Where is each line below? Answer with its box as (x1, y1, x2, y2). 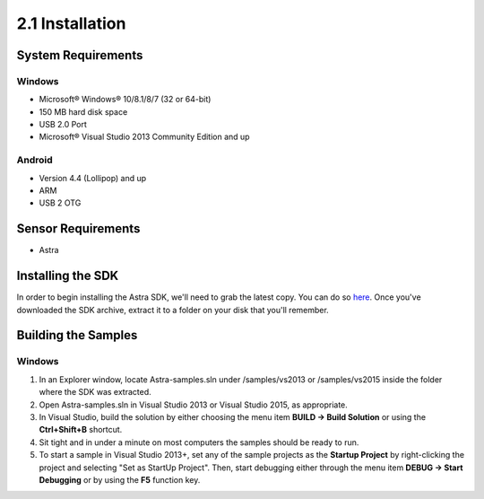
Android (16, 153, 53, 166)
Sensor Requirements (16, 221, 141, 237)
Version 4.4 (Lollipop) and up (39, 172, 147, 183)
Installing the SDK (16, 268, 119, 284)
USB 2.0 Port (39, 119, 87, 130)
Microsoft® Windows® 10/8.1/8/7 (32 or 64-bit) (39, 94, 212, 105)
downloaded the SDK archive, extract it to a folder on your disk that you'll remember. (16, 304, 329, 315)
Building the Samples (16, 328, 138, 343)
